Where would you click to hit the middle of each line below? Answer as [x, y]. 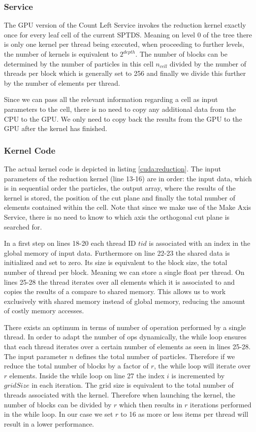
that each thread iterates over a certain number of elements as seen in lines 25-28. [128, 347]
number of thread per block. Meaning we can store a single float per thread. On [124, 272]
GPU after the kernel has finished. [56, 128]
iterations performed [221, 404]
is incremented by [198, 375]
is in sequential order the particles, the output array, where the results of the [120, 188]
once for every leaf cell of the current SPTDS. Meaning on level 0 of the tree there [128, 34]
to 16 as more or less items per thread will [185, 414]
